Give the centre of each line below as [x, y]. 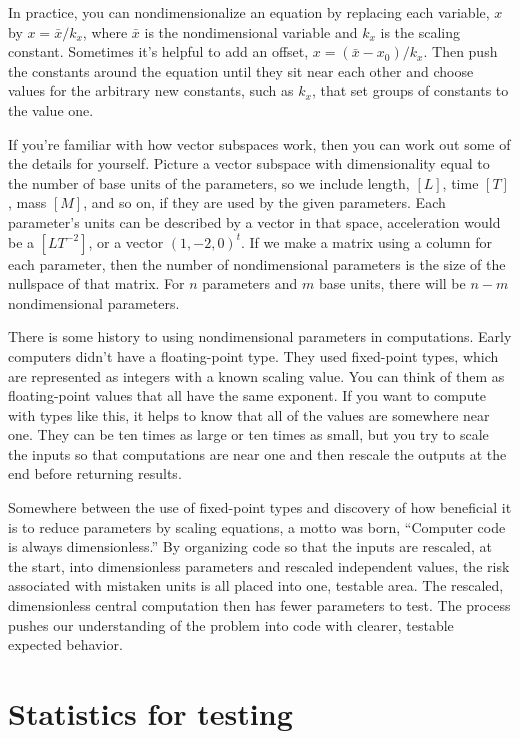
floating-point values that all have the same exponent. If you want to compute [247, 395]
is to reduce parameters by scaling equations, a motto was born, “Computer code [257, 526]
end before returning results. [95, 473]
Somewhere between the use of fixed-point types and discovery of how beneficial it [260, 507]
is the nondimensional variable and [251, 31]
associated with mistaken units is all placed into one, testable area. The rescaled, [256, 585]
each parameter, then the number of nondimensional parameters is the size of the [257, 263]
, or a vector [126, 241]
